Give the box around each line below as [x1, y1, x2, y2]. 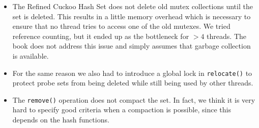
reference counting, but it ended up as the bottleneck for [12, 30, 189, 41]
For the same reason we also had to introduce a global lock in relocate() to [12, 67, 252, 78]
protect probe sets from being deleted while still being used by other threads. [12, 77, 253, 88]
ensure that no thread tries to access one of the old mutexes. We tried [12, 21, 231, 31]
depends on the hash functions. [12, 114, 109, 125]
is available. [12, 50, 49, 61]
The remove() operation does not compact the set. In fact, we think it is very [12, 94, 255, 105]
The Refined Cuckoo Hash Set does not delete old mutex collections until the [12, 1, 253, 11]
